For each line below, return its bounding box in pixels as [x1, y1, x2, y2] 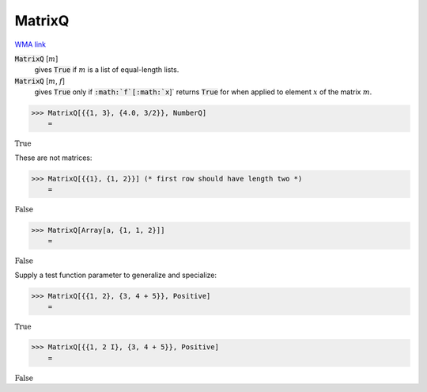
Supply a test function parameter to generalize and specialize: [14, 270, 217, 280]
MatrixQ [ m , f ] [14, 76, 66, 86]
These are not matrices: [14, 153, 93, 162]
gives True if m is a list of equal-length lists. [34, 65, 179, 74]
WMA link [14, 40, 47, 49]
